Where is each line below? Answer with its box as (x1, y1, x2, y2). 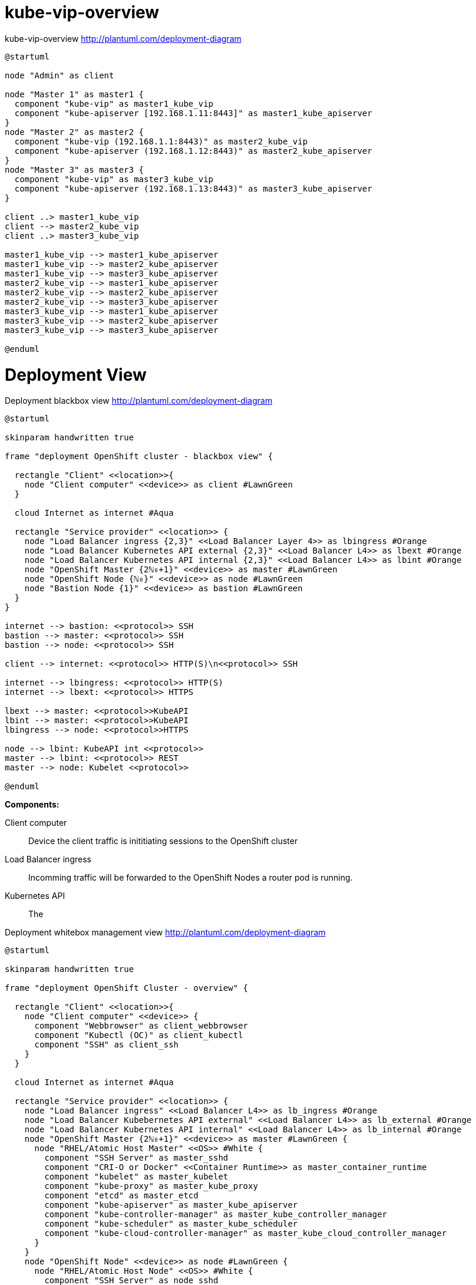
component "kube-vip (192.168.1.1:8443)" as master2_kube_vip (14, 136, 308, 146)
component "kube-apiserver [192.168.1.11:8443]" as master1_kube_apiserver (14, 108, 372, 118)
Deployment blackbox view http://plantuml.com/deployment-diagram (5, 396, 273, 406)
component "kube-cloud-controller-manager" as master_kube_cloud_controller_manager (44, 1228, 447, 1238)
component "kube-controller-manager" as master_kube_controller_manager (44, 1210, 388, 1220)
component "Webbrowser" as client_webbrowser (34, 1021, 249, 1031)
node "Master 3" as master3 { (5, 164, 144, 174)
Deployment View (5, 364, 147, 385)
